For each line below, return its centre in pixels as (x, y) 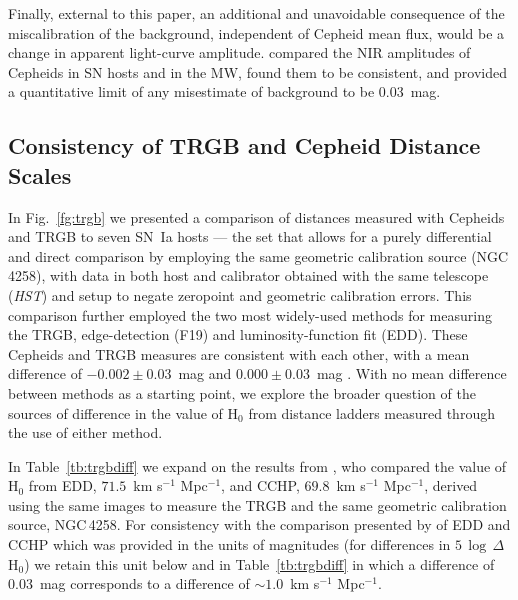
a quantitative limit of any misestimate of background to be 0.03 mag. (224, 91)
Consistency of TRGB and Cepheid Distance (244, 145)
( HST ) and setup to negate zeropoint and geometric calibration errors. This (240, 294)
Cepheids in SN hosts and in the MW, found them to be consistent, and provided (258, 71)
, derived (451, 485)
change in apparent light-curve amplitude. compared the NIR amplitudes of (239, 52)
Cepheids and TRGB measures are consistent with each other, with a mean (239, 353)
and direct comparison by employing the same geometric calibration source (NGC (258, 255)
